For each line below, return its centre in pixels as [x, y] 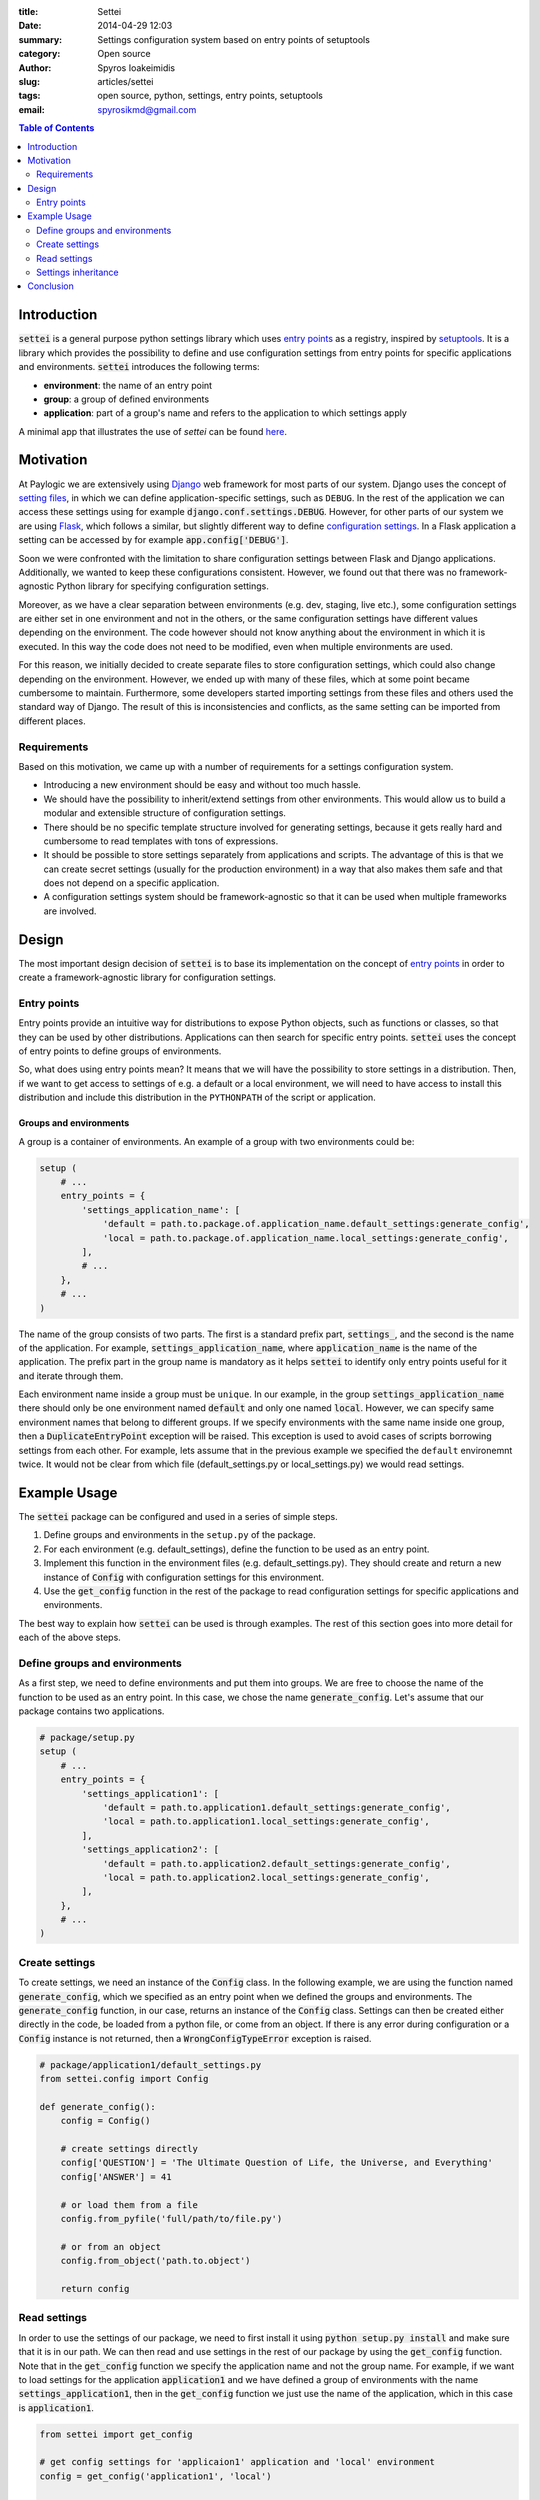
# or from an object [111, 2246]
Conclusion [51, 286]
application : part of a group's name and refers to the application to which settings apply [225, 413]
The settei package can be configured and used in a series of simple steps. [178, 1516]
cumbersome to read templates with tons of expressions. [161, 841]
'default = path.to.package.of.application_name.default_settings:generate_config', [316, 1224]
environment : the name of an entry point [128, 385]
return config [95, 2288]
